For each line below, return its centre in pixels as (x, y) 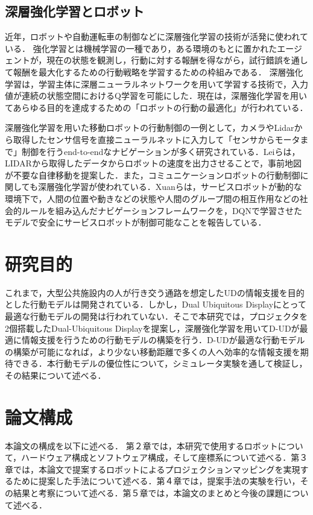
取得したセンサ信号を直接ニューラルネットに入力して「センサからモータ (156, 139)
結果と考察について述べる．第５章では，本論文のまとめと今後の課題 (148, 493)
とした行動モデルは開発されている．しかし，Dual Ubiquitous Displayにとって (156, 304)
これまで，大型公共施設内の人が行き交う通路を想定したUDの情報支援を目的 (155, 292)
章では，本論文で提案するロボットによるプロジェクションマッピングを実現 (153, 469)
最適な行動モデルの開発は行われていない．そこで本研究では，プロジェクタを (156, 316)
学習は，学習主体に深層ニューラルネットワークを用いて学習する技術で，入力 (157, 84)
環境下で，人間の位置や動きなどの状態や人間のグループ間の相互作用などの (152, 198)
